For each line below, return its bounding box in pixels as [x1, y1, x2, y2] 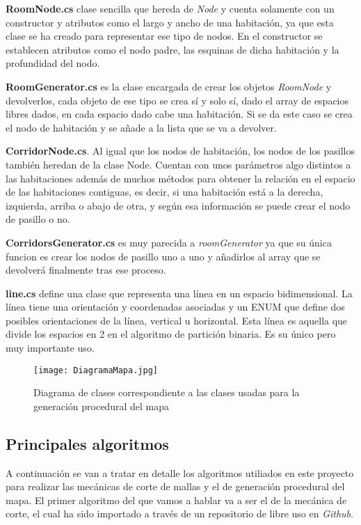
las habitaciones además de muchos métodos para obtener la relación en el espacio [6, 171, 355, 185]
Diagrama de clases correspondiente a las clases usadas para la [33, 385, 300, 400]
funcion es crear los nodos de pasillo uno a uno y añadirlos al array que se [6, 249, 321, 263]
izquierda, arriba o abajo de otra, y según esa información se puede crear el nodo [6, 198, 351, 212]
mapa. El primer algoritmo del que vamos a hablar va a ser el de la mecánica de [6, 492, 347, 507]
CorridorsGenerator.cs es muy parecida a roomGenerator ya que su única [6, 235, 332, 249]
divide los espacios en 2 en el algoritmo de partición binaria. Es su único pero [6, 327, 336, 341]
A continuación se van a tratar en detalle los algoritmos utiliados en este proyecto [6, 465, 354, 480]
